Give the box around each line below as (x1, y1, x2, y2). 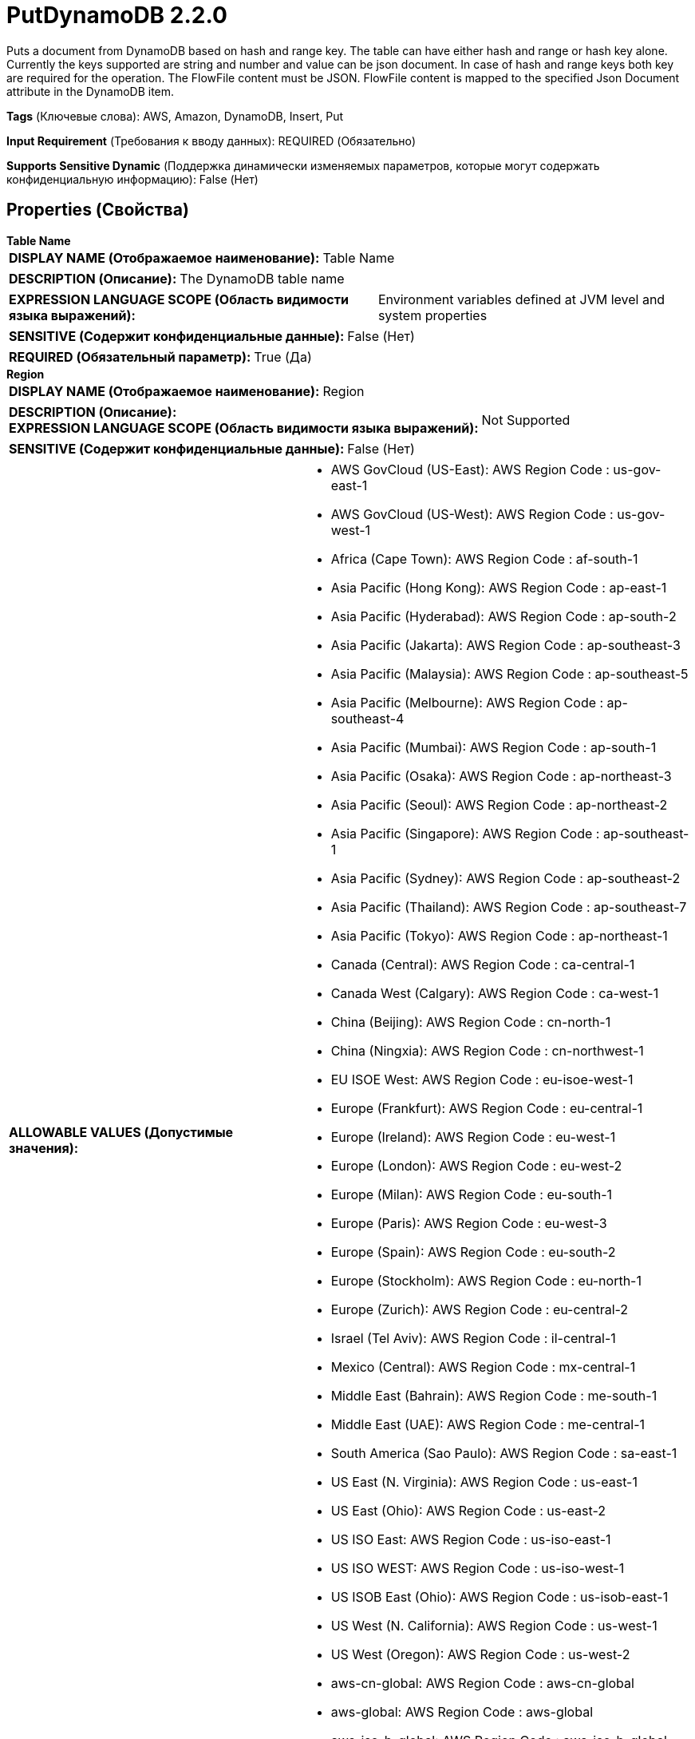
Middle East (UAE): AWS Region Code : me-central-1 (330, 1416, 645, 1432)
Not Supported (481, 411, 571, 428)
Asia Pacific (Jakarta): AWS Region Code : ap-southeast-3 (330, 636, 681, 653)
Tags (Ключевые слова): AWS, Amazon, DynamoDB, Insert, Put (6, 109, 344, 123)
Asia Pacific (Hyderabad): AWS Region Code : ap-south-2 (330, 608, 677, 624)
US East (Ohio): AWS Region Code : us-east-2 (330, 1502, 606, 1519)
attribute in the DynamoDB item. (6, 84, 175, 98)
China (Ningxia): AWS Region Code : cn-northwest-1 (330, 1042, 644, 1059)
